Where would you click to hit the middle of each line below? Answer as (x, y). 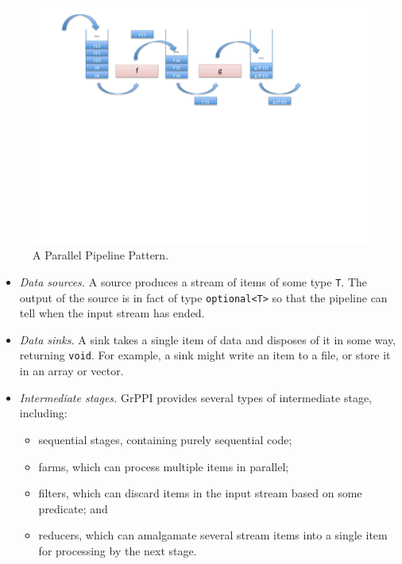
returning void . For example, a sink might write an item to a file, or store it (205, 355)
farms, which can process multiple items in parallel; (164, 466)
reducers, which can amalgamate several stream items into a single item (213, 535)
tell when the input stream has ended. (112, 313)
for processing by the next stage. (118, 550)
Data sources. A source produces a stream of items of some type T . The (193, 281)
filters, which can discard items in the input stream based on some (200, 493)
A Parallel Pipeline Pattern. (101, 255)
